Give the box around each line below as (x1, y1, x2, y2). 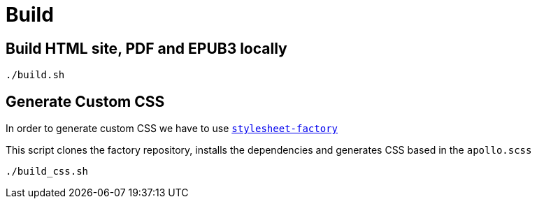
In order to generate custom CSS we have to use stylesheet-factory (6, 122, 338, 135)
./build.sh (6, 69, 65, 81)
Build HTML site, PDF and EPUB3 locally (6, 39, 287, 57)
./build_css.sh (6, 166, 89, 177)
